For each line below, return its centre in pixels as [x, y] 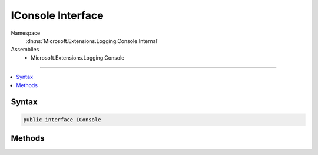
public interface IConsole [62, 120]
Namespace [26, 33]
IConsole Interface [57, 15]
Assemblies [25, 50]
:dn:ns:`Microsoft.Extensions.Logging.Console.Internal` [92, 41]
